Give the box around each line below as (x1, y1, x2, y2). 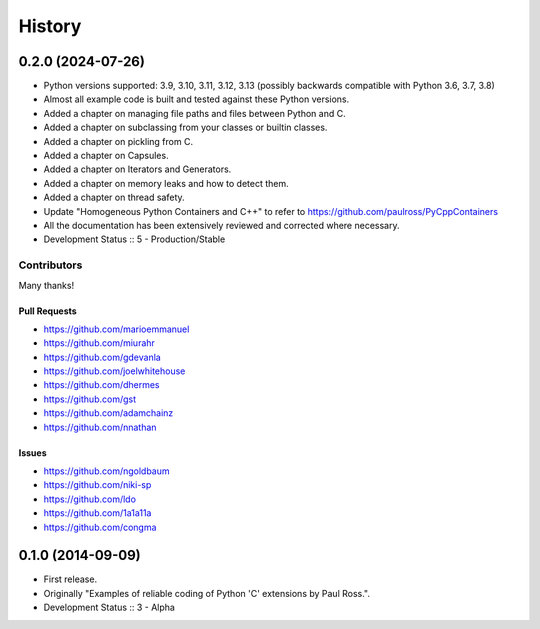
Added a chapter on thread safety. (43, 191, 185, 204)
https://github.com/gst (43, 393, 137, 405)
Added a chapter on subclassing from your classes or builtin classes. (43, 121, 328, 134)
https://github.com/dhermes (43, 379, 160, 391)
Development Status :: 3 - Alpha (43, 601, 175, 614)
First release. (43, 573, 98, 585)
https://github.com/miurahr (43, 337, 155, 349)
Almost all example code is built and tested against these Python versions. (43, 93, 350, 105)
